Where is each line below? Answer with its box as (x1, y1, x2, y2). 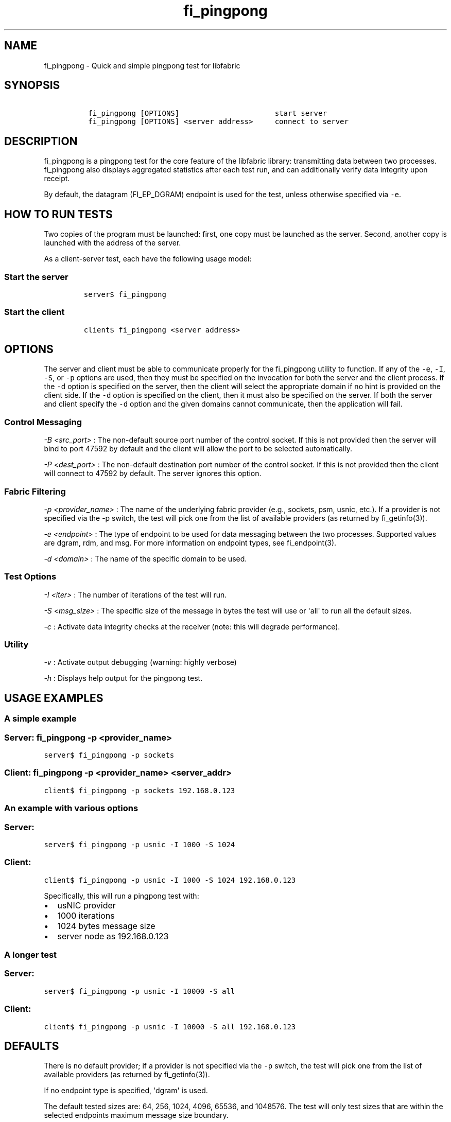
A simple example (4, 713, 77, 724)
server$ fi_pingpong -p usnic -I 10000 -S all (44, 987, 235, 995)
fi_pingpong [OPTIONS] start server (88, 109, 327, 118)
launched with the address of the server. (44, 238, 181, 248)
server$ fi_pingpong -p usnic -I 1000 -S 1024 (44, 840, 235, 849)
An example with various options (4, 803, 138, 814)
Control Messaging (4, 416, 82, 427)
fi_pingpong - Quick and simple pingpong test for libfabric (44, 61, 240, 70)
